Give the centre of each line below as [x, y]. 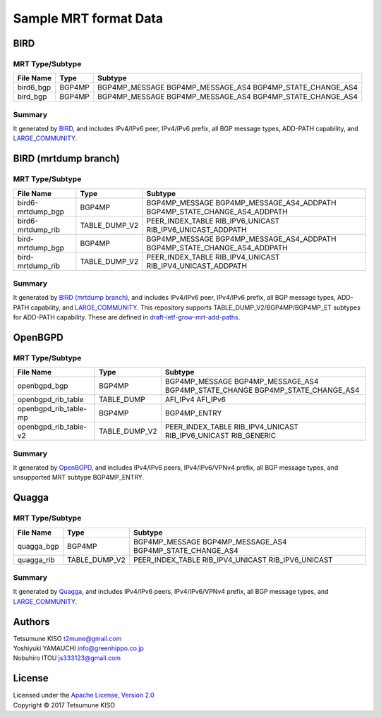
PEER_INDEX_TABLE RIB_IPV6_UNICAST [213, 221]
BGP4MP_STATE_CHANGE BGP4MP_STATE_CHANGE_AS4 [262, 390]
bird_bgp [32, 97]
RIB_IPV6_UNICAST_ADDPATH [196, 229]
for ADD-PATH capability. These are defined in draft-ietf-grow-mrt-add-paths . [127, 317]
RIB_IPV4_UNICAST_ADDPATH [196, 266]
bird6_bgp [34, 87]
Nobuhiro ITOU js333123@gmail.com [67, 658]
